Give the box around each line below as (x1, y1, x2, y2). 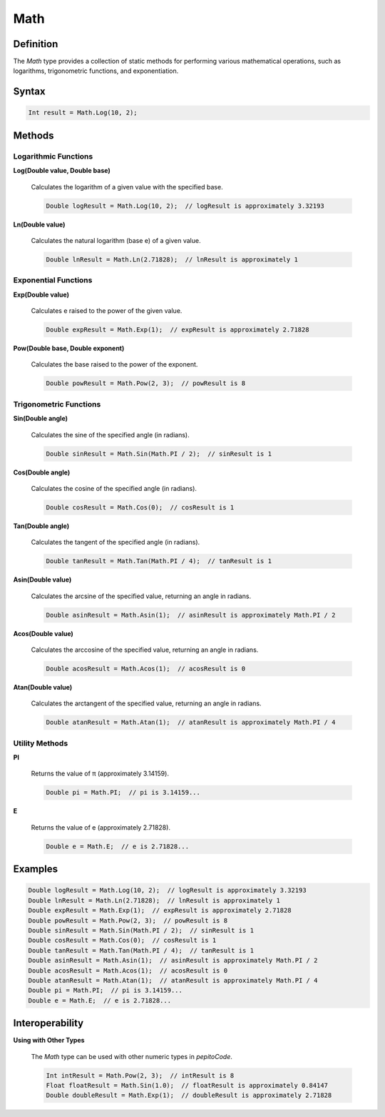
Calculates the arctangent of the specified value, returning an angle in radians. (31, 699, 262, 708)
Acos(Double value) (13, 629, 74, 637)
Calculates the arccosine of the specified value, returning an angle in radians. (31, 645, 259, 654)
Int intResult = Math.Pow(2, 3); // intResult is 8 (46, 1071, 235, 1079)
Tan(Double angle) (13, 522, 70, 530)
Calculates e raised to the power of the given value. (31, 307, 183, 315)
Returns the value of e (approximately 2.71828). (31, 823, 171, 832)
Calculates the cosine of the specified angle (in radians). (31, 484, 197, 492)
